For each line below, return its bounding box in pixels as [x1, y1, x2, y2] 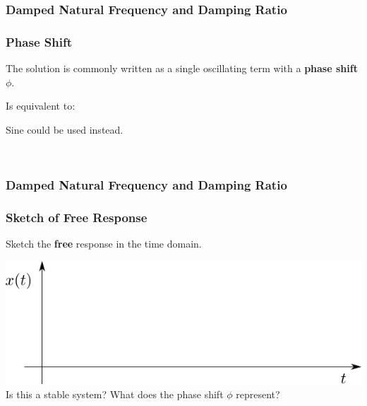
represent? [236, 386, 280, 401]
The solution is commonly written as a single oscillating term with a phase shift [6, 61, 358, 76]
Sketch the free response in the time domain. [6, 236, 202, 251]
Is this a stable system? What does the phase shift [6, 386, 224, 401]
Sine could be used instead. [6, 122, 124, 137]
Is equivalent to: [6, 98, 76, 113]
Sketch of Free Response [6, 208, 148, 226]
